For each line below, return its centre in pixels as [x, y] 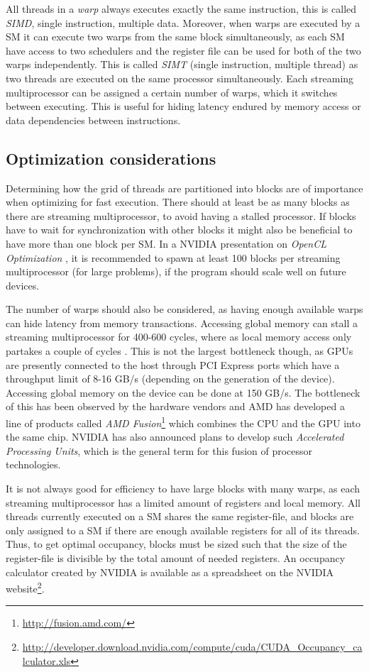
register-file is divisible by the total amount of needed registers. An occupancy [176, 558]
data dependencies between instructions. [93, 120]
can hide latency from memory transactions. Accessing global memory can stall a [182, 323]
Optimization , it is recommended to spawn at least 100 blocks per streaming [173, 257]
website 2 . [25, 587]
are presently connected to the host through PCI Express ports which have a [173, 364]
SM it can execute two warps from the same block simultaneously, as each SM [175, 37]
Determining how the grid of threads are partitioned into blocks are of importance [184, 188]
